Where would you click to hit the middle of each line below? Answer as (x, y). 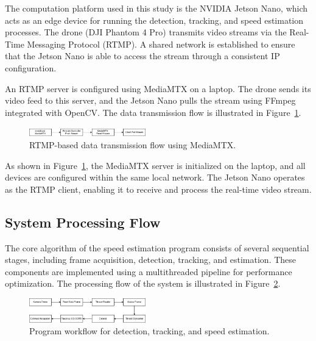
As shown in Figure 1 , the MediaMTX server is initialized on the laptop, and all (155, 165)
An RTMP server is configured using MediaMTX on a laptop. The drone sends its (158, 88)
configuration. (31, 67)
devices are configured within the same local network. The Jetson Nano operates (155, 177)
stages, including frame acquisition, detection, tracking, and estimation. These (151, 260)
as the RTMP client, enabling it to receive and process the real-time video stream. (158, 189)
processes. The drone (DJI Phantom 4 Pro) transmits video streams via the (146, 32)
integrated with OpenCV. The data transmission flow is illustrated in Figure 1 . (153, 112)
